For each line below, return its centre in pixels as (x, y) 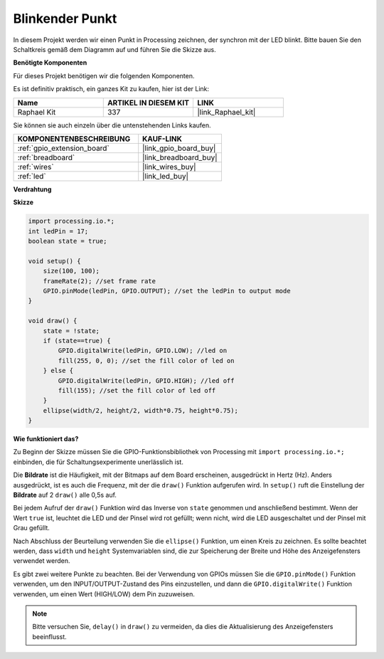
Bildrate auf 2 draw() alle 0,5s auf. (65, 495)
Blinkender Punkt (65, 19)
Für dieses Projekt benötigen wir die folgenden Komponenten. (104, 75)
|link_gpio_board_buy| (179, 148)
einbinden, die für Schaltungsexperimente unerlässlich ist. (98, 462)
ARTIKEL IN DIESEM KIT (148, 102)
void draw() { (53, 321)
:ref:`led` (32, 176)
